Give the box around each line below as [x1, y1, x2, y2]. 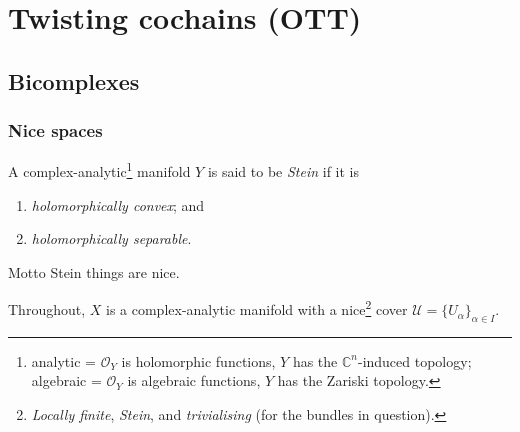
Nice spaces [8, 118, 103, 143]
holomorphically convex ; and [31, 194, 205, 215]
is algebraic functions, [127, 370, 261, 391]
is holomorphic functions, [121, 350, 276, 371]
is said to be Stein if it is [207, 161, 360, 182]
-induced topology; [357, 350, 472, 371]
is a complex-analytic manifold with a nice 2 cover [105, 296, 408, 320]
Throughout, [8, 299, 86, 320]
